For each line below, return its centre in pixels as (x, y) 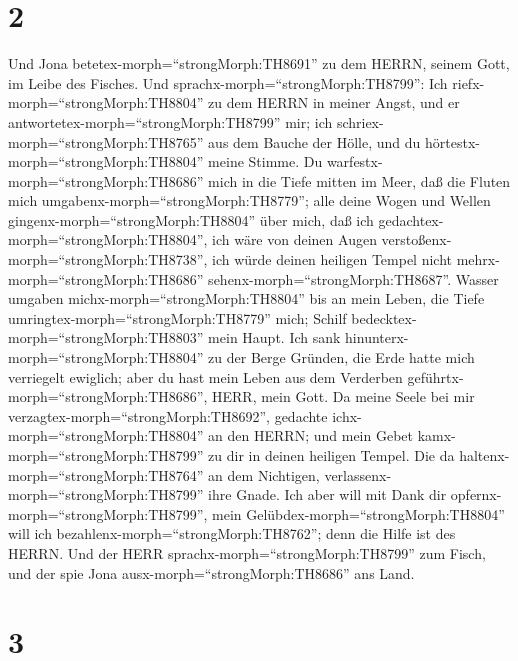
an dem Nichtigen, (264, 474)
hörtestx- (452, 141)
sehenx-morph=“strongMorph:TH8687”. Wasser (353, 278)
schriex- (360, 121)
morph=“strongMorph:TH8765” (106, 141)
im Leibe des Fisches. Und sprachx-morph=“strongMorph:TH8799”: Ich (228, 82)
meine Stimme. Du (265, 161)
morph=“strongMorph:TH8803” (106, 337)
